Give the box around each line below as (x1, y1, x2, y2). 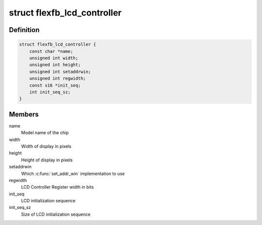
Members (9, 110, 39, 119)
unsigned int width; (29, 55, 79, 61)
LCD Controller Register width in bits (21, 184, 94, 190)
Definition (9, 26, 40, 34)
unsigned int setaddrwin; (29, 69, 91, 74)
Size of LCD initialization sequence (21, 211, 91, 217)
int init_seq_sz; (29, 89, 71, 95)
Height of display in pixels (21, 157, 73, 163)
